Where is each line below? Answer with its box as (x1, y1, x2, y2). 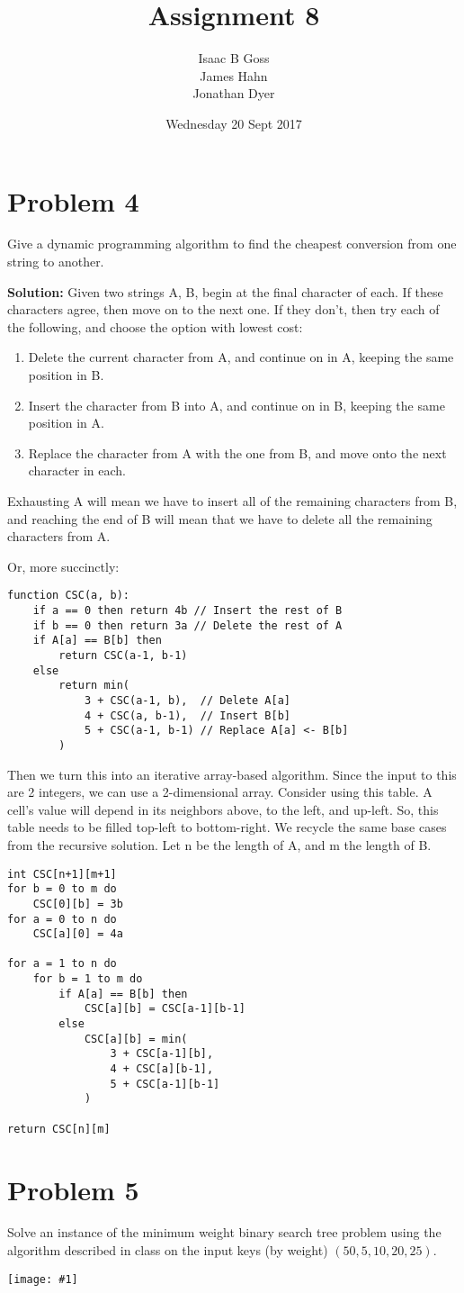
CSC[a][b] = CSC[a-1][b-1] (84, 1002, 245, 1016)
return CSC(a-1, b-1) (58, 648, 188, 662)
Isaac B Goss (198, 49, 270, 68)
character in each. (28, 461, 126, 480)
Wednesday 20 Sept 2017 (165, 113, 302, 132)
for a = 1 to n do (7, 957, 117, 971)
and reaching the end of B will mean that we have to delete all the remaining (7, 509, 433, 528)
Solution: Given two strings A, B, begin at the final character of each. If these (7, 282, 443, 301)
